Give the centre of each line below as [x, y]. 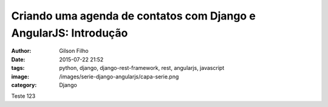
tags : [18, 68]
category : [24, 85]
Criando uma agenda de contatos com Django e [134, 16]
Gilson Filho [74, 51]
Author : [21, 51]
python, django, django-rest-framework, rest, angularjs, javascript [142, 68]
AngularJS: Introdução [70, 33]
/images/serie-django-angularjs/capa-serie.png [119, 77]
